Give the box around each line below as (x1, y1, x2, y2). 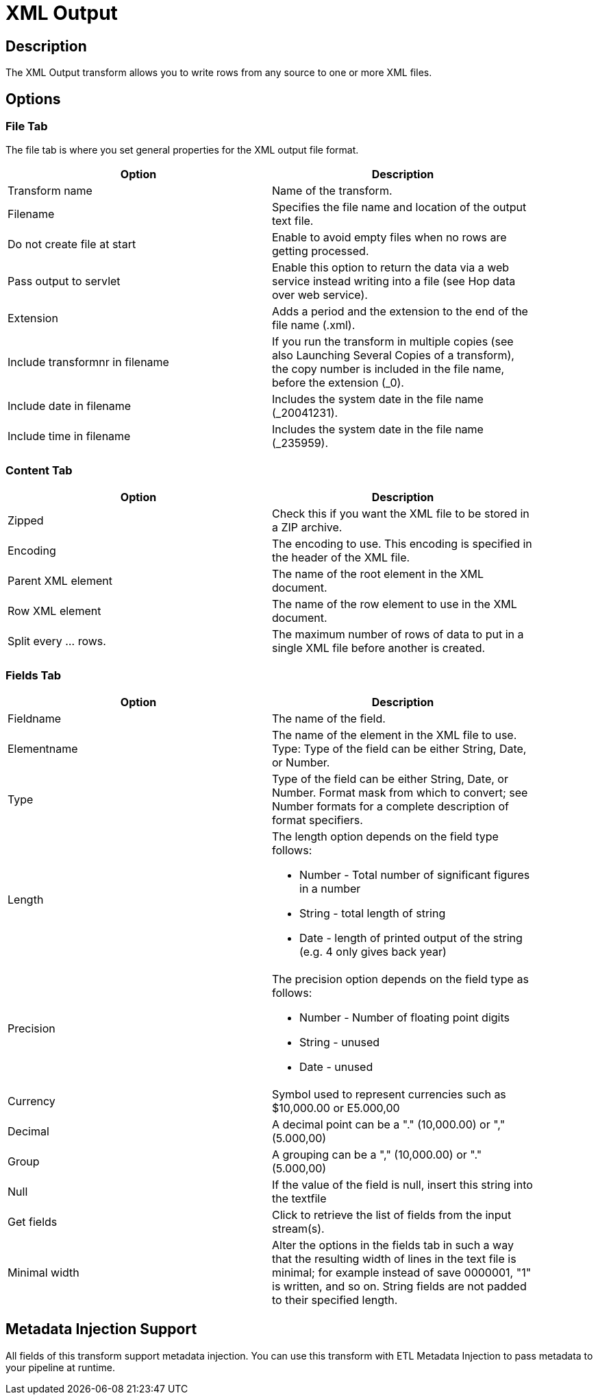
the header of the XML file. (272, 551, 410, 565)
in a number (299, 881, 361, 895)
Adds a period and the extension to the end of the (272, 304, 528, 319)
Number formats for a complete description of (272, 799, 509, 813)
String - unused (299, 1035, 380, 1049)
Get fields (8, 1214, 58, 1229)
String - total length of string (299, 906, 446, 920)
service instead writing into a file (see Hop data (272, 274, 516, 289)
